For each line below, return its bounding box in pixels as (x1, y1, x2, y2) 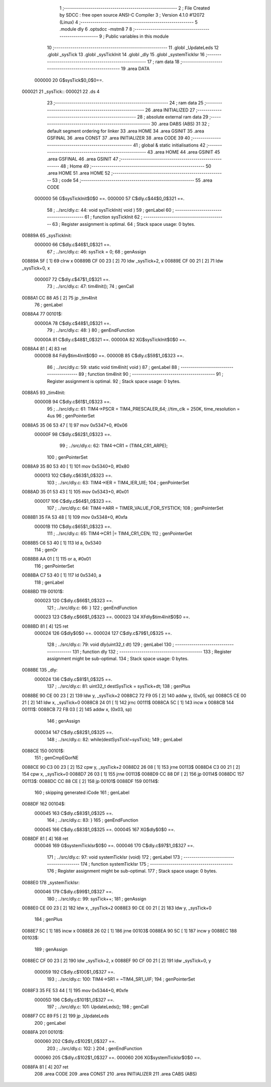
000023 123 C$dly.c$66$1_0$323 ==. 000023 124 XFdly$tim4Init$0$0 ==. (34, 614, 190, 620)
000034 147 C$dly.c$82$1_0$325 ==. (34, 729, 113, 735)
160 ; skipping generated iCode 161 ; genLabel (34, 789, 130, 795)
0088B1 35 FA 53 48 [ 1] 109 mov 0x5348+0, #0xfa (22, 514, 128, 520)
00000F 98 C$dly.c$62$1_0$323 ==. (34, 431, 111, 437)
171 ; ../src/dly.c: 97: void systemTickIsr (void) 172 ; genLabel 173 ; (47, 854, 183, 860)
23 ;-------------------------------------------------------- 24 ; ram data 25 (47, 100, 204, 106)
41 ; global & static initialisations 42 (133, 142, 206, 148)
